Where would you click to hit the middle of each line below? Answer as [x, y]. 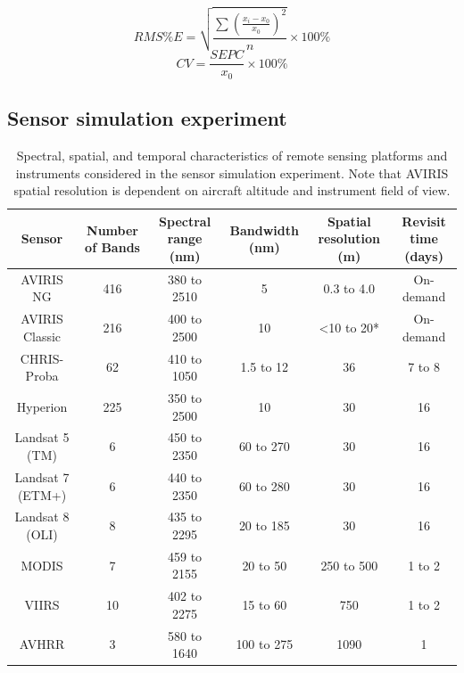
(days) [424, 255]
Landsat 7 [42, 476]
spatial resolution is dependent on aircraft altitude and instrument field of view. [232, 190]
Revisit [424, 221]
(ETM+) [42, 494]
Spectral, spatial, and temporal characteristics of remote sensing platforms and [232, 155]
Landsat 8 [42, 517]
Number [112, 230]
